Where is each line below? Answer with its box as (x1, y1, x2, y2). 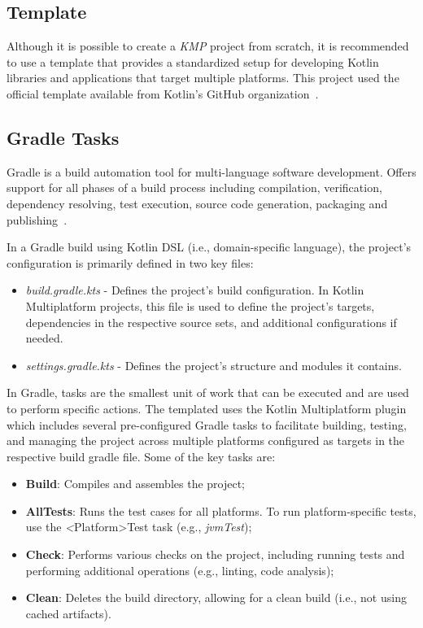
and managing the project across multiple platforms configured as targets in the (7, 432, 405, 449)
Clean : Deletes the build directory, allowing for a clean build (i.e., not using (25, 589, 407, 606)
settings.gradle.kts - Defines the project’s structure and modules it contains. (25, 356, 402, 373)
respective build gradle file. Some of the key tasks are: (7, 447, 276, 464)
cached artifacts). (25, 604, 111, 621)
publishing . (7, 211, 68, 228)
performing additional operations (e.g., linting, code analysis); (25, 561, 334, 578)
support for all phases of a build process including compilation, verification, (7, 179, 382, 196)
